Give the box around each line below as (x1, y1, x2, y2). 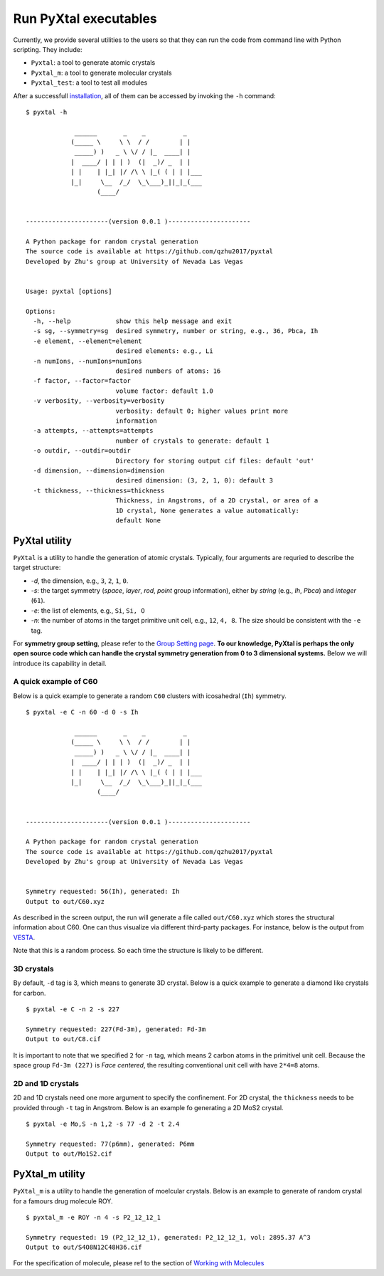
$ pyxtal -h (26, 107, 68, 116)
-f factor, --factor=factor (33, 377, 132, 385)
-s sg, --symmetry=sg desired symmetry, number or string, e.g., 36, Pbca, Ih (33, 327, 319, 335)
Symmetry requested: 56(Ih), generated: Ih (26, 887, 180, 896)
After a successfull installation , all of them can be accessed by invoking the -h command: (13, 91, 277, 100)
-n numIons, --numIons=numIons (33, 357, 142, 365)
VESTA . (13, 933, 36, 942)
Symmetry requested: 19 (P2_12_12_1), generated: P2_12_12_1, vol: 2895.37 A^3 (26, 1233, 311, 1241)
